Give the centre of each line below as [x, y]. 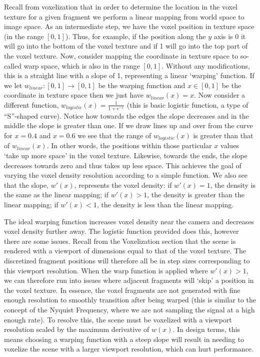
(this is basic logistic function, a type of [187, 104]
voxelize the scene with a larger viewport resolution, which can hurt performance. [129, 349]
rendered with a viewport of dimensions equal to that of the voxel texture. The [125, 251]
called [13, 65]
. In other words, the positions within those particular [129, 145]
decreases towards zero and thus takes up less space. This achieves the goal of [123, 165]
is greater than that [223, 135]
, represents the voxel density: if [123, 185]
